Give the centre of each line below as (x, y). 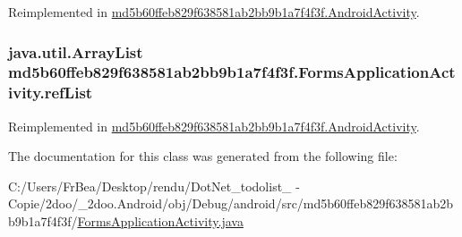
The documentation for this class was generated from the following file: (203, 156)
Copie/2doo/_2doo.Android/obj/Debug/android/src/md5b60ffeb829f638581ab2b (231, 203)
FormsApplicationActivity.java (160, 221)
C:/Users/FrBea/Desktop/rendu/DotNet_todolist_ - (154, 186)
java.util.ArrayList (76, 51)
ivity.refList (51, 93)
